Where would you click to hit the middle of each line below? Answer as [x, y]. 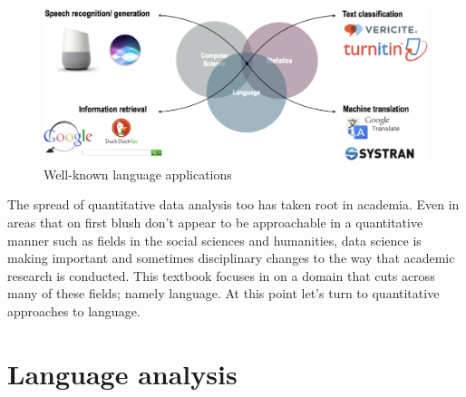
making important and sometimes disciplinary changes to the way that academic [231, 258]
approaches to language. [74, 310]
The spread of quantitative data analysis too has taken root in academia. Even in [233, 204]
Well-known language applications [138, 174]
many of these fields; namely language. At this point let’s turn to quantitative [223, 293]
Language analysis [122, 373]
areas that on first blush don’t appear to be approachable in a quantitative [215, 222]
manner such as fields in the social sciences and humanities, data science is [214, 240]
